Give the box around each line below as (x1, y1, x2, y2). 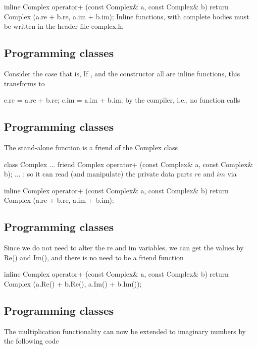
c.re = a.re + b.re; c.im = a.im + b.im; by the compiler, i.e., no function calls (4, 95, 240, 105)
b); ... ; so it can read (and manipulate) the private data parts (4, 169, 193, 179)
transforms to (4, 78, 45, 88)
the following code (4, 336, 59, 346)
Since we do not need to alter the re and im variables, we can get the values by (4, 242, 244, 253)
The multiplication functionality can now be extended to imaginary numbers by (4, 326, 246, 336)
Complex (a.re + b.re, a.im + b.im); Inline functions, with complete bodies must (4, 11, 249, 21)
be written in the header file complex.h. (4, 21, 124, 31)
